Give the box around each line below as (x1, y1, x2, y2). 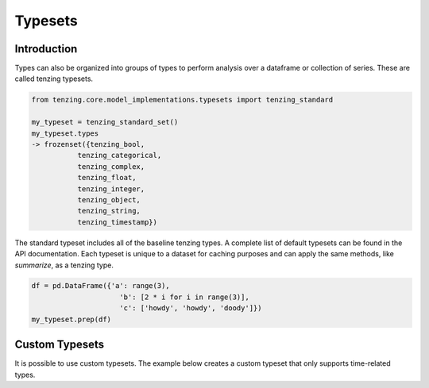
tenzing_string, (77, 206, 141, 216)
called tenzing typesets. (14, 74, 94, 83)
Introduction (14, 42, 78, 56)
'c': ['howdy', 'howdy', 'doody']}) (119, 304, 262, 313)
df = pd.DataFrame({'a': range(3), (31, 282, 170, 290)
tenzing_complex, (77, 162, 145, 171)
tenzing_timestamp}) (77, 217, 158, 226)
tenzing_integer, (77, 184, 145, 194)
